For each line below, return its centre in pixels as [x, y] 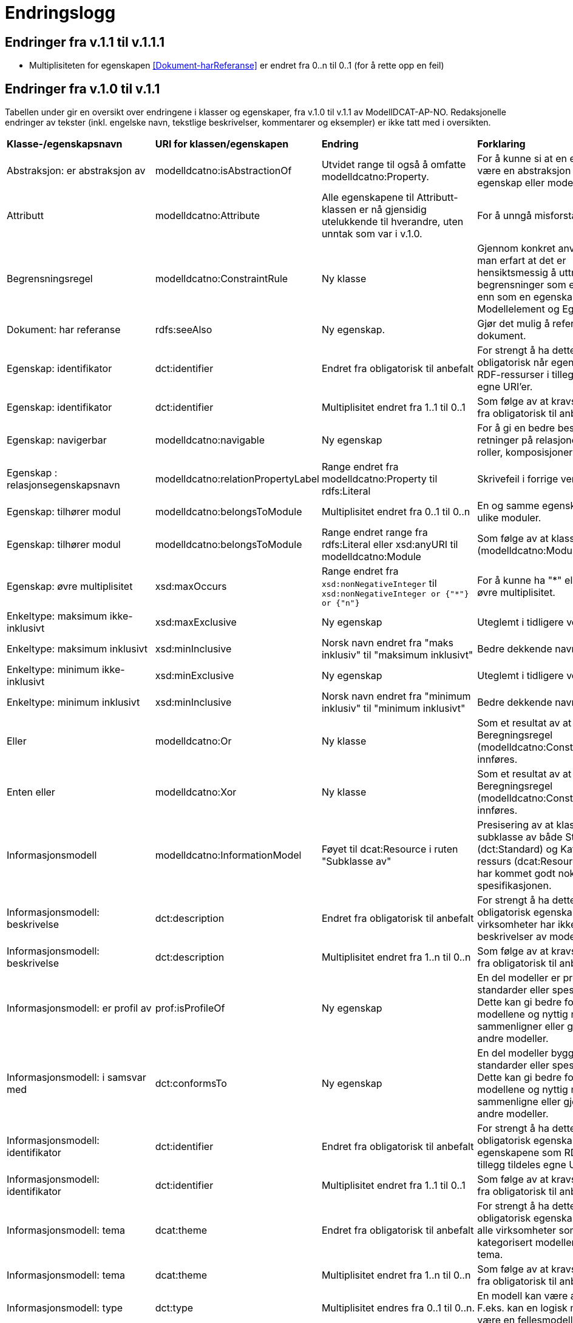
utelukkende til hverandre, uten [392, 222]
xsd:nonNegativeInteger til [379, 584]
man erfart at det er [522, 261]
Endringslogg [60, 13]
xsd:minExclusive [195, 676]
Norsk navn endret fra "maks [387, 643]
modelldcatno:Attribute [208, 216]
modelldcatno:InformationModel [228, 855]
